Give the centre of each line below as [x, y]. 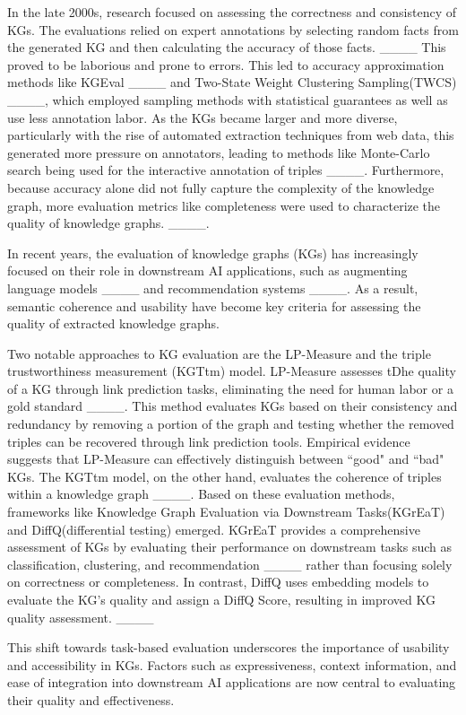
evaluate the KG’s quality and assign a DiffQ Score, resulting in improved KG [221, 599]
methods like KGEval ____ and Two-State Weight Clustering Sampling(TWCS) [232, 82]
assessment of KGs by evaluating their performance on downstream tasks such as [230, 547]
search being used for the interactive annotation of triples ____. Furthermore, [226, 170]
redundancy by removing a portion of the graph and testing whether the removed [231, 424]
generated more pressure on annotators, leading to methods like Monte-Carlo [219, 152]
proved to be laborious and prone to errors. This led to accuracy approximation [226, 64]
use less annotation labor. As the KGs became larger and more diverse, [203, 117]
